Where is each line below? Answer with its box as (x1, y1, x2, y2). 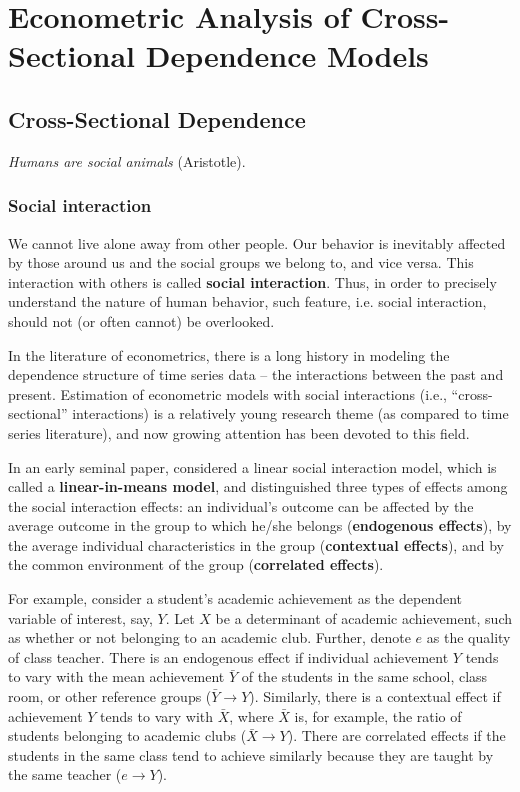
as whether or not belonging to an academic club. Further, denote (8, 627, 411, 648)
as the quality (426, 627, 511, 648)
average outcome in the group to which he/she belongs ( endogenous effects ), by (8, 515, 512, 536)
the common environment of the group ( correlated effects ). (8, 554, 384, 575)
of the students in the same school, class (241, 666, 488, 687)
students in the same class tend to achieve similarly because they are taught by (8, 744, 494, 765)
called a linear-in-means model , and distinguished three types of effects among (8, 476, 508, 497)
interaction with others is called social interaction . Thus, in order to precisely (8, 271, 497, 292)
